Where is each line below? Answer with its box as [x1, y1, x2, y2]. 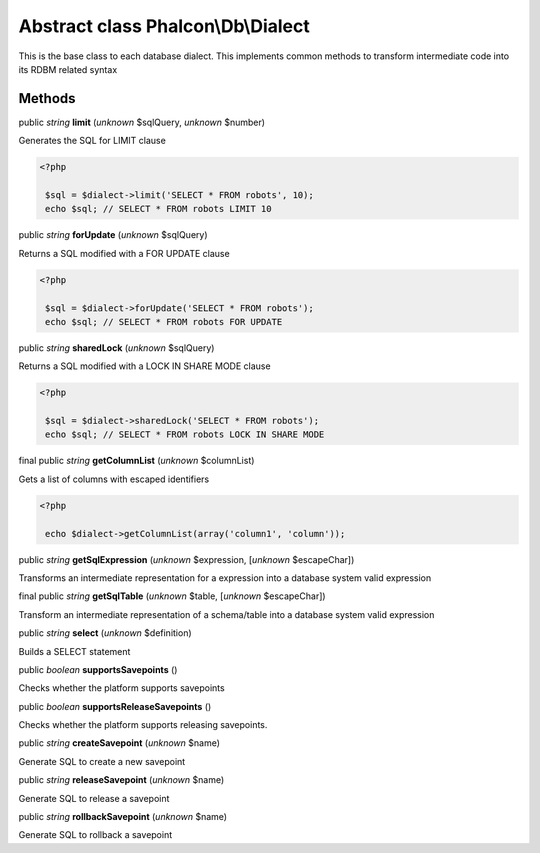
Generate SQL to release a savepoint [18, 792, 170, 804]
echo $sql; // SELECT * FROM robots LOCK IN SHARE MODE [45, 429, 325, 440]
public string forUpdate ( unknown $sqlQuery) [18, 229, 209, 241]
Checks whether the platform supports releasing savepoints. [18, 719, 268, 731]
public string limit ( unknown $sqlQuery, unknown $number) [18, 116, 265, 128]
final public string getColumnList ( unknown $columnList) [18, 455, 255, 467]
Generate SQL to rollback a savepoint [18, 829, 173, 841]
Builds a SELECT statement [18, 645, 131, 657]
